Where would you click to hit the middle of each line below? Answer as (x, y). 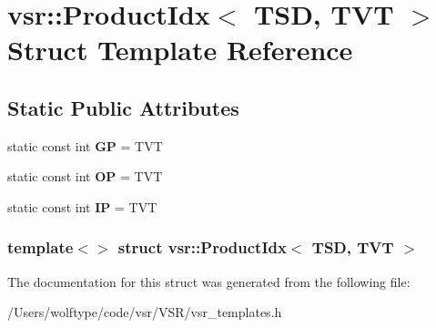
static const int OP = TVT (85, 176)
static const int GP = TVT (85, 145)
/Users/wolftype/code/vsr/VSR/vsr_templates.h (145, 312)
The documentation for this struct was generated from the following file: (209, 281)
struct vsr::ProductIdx (202, 247)
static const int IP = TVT (82, 206)
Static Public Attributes (123, 107)
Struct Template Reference (180, 50)
